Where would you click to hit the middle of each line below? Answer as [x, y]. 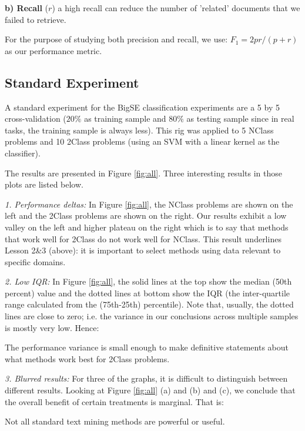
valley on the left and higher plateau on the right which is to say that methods [147, 227]
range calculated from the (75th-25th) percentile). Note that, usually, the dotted [149, 304]
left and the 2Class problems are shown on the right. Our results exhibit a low [146, 215]
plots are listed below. [44, 184]
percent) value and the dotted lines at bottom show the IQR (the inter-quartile [148, 293]
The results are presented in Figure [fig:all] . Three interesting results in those [143, 173]
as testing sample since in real [240, 118]
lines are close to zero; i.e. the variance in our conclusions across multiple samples [152, 316]
